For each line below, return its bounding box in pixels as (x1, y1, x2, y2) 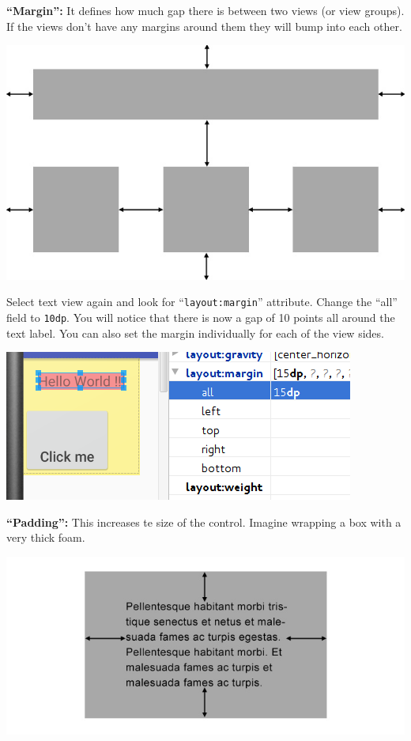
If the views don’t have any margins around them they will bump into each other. (6, 17, 402, 34)
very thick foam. (6, 529, 85, 546)
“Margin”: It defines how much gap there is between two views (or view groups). (6, 2, 405, 18)
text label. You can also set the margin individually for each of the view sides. (6, 324, 384, 341)
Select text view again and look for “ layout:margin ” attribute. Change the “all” (6, 293, 398, 310)
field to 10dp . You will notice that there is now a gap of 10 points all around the (6, 308, 395, 325)
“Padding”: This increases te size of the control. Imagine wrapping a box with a (6, 513, 402, 530)
